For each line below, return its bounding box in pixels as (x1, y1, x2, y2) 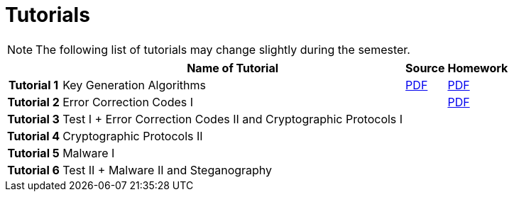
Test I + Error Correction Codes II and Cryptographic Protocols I (62, 111, 403, 126)
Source (405, 60, 445, 75)
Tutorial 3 (7, 111, 60, 126)
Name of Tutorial (187, 60, 279, 75)
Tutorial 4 (7, 128, 60, 143)
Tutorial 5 (7, 145, 60, 160)
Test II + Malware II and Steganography (62, 162, 273, 177)
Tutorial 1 (8, 77, 59, 92)
